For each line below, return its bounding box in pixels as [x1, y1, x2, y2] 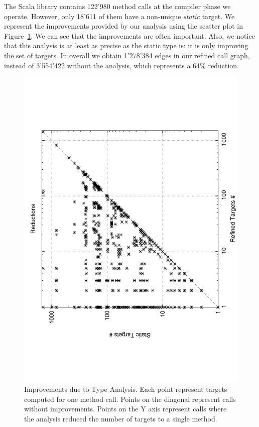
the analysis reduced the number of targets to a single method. [24, 413, 217, 423]
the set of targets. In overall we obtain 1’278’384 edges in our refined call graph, [4, 50, 250, 60]
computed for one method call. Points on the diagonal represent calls [24, 393, 236, 404]
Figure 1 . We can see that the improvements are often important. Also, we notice [4, 30, 255, 41]
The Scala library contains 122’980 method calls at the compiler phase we [4, 1, 231, 11]
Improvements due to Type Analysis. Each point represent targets [24, 384, 227, 394]
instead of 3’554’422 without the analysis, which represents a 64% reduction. [4, 60, 239, 70]
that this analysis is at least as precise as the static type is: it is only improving [4, 40, 248, 51]
